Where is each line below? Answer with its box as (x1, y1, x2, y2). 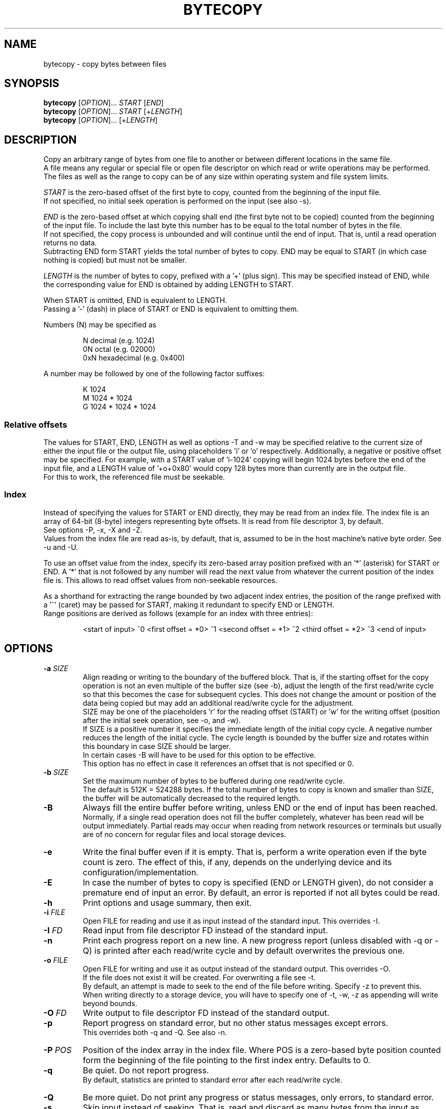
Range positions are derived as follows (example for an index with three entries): (43, 608, 313, 618)
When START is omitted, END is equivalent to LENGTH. (43, 296, 228, 305)
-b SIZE (43, 767, 69, 777)
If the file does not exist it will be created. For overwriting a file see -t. (82, 973, 316, 982)
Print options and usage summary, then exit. (82, 897, 252, 908)
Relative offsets (4, 419, 67, 430)
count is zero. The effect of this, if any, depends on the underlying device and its (82, 856, 392, 867)
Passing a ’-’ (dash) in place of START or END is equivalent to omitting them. (43, 304, 299, 314)
